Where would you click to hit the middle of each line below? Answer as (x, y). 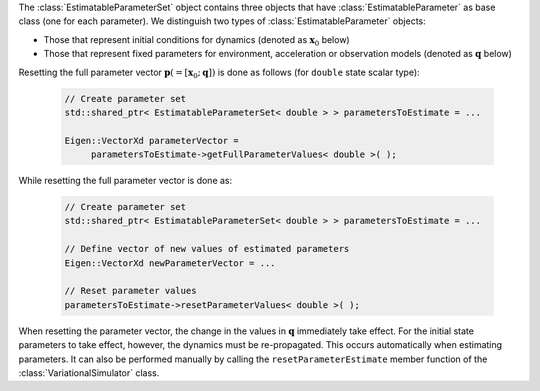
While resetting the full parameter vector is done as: (125, 181)
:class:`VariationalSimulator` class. (89, 372)
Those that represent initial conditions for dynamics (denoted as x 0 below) (196, 40)
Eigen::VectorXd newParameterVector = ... (170, 263)
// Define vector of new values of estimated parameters (207, 249)
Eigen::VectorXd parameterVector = (151, 140)
